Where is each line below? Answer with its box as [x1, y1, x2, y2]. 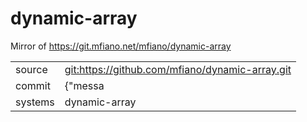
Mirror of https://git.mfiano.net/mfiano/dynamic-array [10, 40, 232, 52]
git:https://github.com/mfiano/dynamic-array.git [64, 62, 292, 76]
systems [15, 95, 55, 109]
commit [15, 78, 51, 92]
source [15, 62, 48, 76]
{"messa [64, 78, 105, 92]
